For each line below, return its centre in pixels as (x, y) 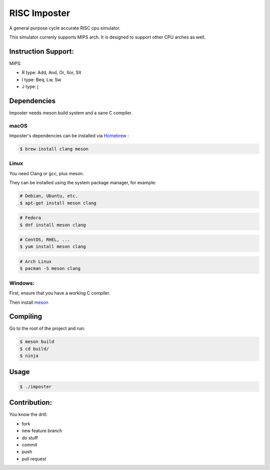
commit (29, 444)
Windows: (22, 283)
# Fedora (30, 218)
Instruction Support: (42, 51)
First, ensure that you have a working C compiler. (60, 293)
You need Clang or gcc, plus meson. (47, 173)
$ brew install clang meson (54, 149)
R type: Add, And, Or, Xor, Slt (51, 73)
